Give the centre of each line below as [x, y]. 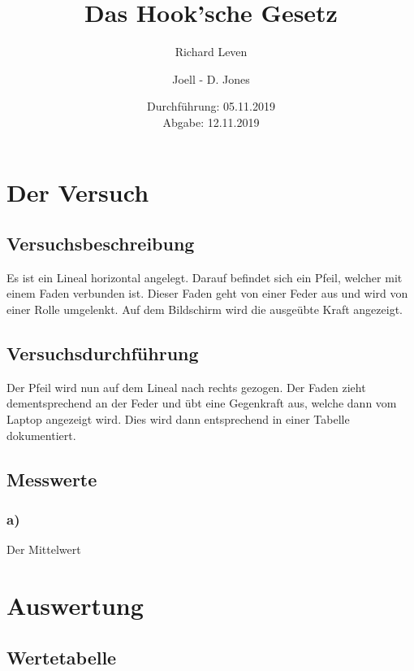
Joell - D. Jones [211, 78]
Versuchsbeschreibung [101, 244]
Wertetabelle [62, 657]
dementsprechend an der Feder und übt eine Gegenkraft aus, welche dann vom [202, 403]
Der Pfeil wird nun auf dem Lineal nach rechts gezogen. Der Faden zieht [186, 387]
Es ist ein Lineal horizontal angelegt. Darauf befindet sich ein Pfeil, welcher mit [205, 277]
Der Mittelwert [44, 549]
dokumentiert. [41, 435]
